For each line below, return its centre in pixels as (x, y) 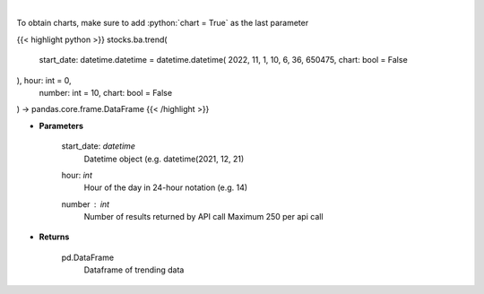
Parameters (61, 125)
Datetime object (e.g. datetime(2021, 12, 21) (164, 159)
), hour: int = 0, (44, 80)
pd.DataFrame (88, 257)
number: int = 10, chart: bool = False (106, 92)
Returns (54, 237)
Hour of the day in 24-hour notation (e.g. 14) (166, 187)
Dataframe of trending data (134, 270)
